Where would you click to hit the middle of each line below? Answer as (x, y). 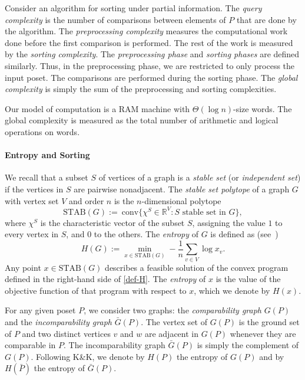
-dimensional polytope (181, 200)
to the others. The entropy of (146, 234)
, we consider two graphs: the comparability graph (173, 310)
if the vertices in (34, 189)
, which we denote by (232, 290)
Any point (23, 267)
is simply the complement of (248, 345)
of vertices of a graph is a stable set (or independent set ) (200, 177)
